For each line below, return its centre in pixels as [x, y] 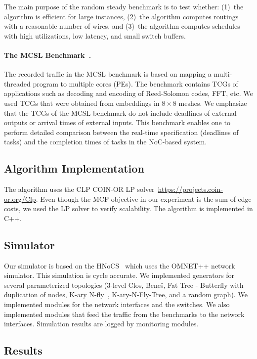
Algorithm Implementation [74, 168]
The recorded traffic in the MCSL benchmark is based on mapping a [108, 74]
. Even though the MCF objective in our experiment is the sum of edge [144, 199]
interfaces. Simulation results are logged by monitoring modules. [101, 324]
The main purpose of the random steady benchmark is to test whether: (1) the [124, 6]
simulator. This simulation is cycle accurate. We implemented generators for [119, 275]
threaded [17, 83]
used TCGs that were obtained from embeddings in [82, 103]
